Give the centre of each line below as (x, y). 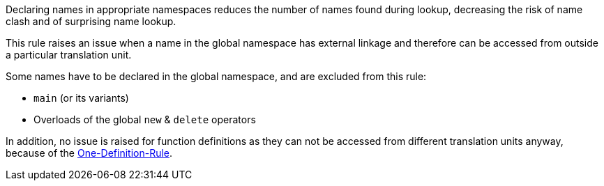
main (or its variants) (81, 98)
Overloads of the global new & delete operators (145, 119)
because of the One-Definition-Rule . (89, 153)
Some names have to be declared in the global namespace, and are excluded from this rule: (216, 76)
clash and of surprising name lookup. (91, 21)
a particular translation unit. (69, 55)
